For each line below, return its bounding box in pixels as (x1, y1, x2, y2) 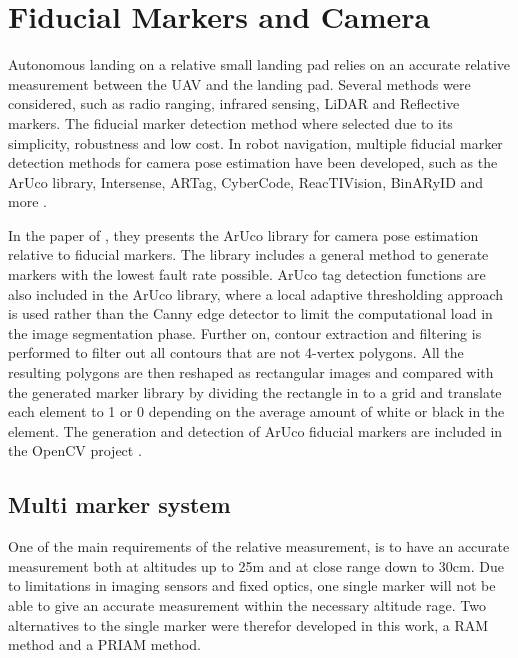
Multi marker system (8, 489, 231, 520)
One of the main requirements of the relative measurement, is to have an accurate (8, 536, 510, 557)
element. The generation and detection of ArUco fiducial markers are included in (8, 420, 503, 441)
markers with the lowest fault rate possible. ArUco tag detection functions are (8, 264, 486, 285)
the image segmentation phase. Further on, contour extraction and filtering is (8, 322, 482, 343)
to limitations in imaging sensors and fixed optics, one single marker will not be (8, 575, 496, 596)
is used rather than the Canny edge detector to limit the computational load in (8, 303, 493, 324)
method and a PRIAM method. (8, 634, 201, 655)
